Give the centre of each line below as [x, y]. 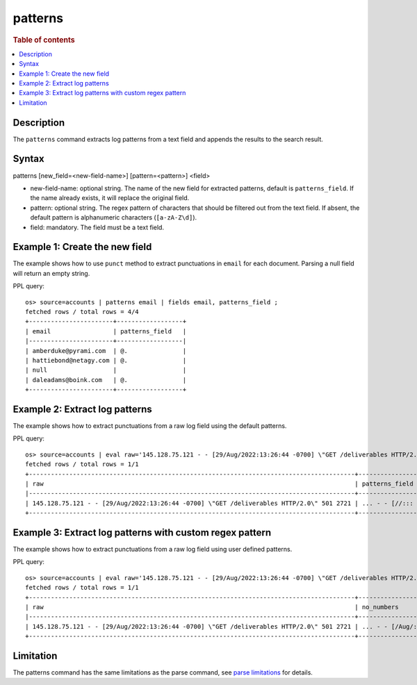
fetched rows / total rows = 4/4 [82, 312]
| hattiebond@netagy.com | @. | [106, 360]
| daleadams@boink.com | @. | [106, 380]
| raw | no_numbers [212, 607]
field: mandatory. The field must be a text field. [97, 227]
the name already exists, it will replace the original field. [110, 198]
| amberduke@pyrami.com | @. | [106, 350]
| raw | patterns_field [219, 484]
